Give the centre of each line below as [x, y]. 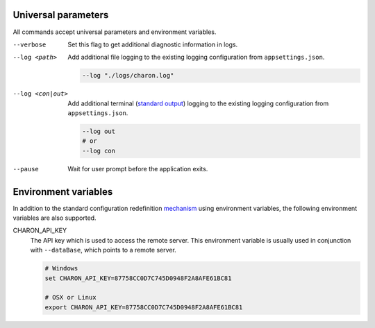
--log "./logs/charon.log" [128, 76]
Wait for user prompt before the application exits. [138, 169]
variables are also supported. [55, 218]
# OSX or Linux [70, 297]
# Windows [61, 268]
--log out [99, 131]
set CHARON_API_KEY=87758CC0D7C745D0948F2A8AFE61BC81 [138, 278]
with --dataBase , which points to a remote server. [103, 250]
